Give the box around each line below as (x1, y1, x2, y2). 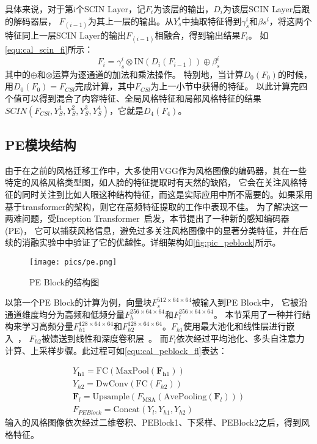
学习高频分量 (21, 320, 73, 333)
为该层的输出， (153, 2, 214, 15)
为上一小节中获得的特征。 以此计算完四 (150, 80, 308, 92)
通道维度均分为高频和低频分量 (5, 307, 125, 320)
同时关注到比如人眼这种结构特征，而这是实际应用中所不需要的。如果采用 (21, 188, 313, 201)
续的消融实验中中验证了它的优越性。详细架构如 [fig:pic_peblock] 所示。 (5, 236, 281, 249)
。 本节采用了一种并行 (213, 307, 302, 320)
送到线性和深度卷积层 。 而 (59, 332, 169, 345)
